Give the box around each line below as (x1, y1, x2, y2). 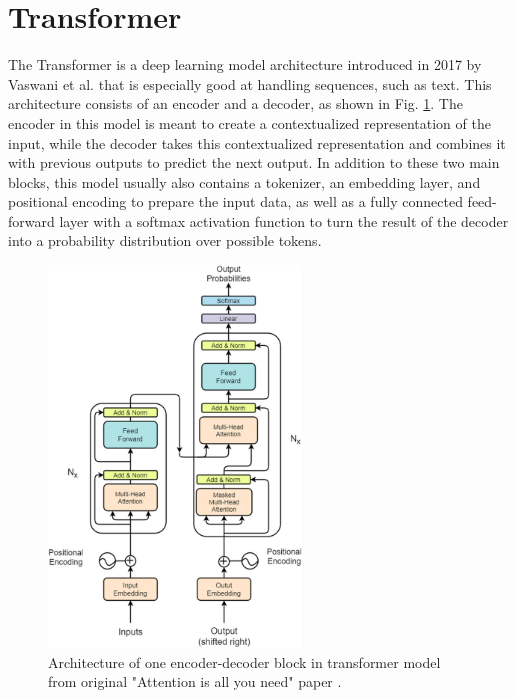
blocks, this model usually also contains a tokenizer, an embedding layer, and (8, 171, 481, 192)
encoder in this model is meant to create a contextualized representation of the (8, 112, 491, 133)
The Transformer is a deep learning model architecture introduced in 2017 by (8, 54, 482, 75)
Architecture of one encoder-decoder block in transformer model (48, 651, 441, 672)
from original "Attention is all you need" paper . (48, 671, 342, 692)
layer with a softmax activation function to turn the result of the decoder (59, 210, 509, 231)
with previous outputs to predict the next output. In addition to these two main (8, 152, 500, 173)
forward (8, 210, 55, 231)
